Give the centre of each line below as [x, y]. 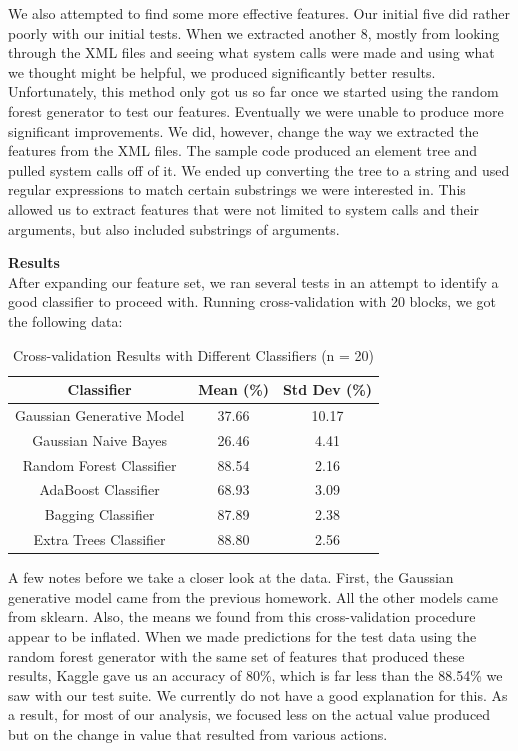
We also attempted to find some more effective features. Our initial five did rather [259, 13]
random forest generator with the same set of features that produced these [236, 655]
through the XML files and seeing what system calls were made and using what [251, 52]
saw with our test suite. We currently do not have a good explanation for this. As [258, 694]
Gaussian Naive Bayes [99, 439]
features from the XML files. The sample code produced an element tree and [243, 150]
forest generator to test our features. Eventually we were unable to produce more [256, 110]
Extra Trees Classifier [99, 539]
